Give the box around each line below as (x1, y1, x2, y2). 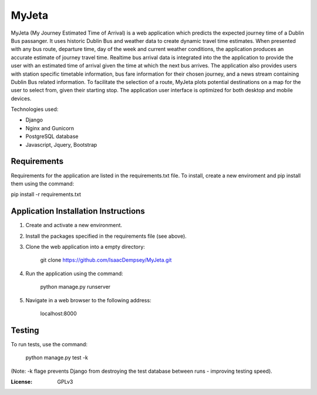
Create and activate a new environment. (25, 222, 123, 229)
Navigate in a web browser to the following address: (25, 296, 152, 303)
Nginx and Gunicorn (25, 124, 75, 131)
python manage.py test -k (25, 354, 88, 361)
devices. (11, 94, 32, 102)
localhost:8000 (40, 310, 77, 317)
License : (11, 379, 32, 386)
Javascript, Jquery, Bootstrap (25, 141, 97, 148)
